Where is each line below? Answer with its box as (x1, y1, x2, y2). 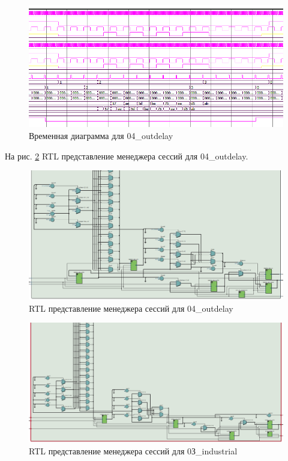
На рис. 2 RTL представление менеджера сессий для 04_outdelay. (5, 149, 248, 162)
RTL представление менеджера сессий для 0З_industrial (29, 444, 238, 457)
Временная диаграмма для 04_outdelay (29, 129, 173, 141)
